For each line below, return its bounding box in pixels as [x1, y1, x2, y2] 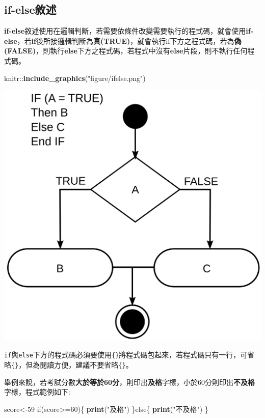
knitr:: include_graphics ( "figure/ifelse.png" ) [4, 72, 146, 83]
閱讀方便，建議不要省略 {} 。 [40, 359, 133, 370]
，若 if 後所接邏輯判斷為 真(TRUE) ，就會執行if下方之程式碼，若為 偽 [17, 35, 242, 46]
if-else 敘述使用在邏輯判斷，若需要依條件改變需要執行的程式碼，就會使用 [4, 25, 246, 36]
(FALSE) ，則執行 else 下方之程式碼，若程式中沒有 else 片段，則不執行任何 [4, 45, 248, 56]
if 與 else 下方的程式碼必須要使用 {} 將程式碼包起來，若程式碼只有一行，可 [4, 349, 248, 360]
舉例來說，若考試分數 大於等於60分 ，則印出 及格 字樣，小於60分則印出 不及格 [4, 376, 255, 387]
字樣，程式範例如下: [4, 386, 70, 397]
